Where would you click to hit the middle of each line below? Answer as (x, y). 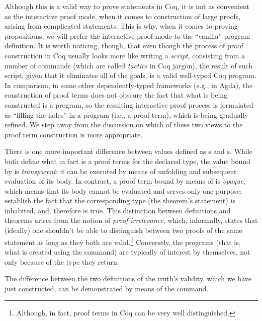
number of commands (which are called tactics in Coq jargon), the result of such (129, 65)
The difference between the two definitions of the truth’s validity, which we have (128, 278)
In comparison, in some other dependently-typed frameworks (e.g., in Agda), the (129, 85)
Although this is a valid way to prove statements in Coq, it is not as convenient (127, 6)
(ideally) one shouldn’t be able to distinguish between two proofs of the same (123, 230)
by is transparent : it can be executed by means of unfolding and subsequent (121, 171)
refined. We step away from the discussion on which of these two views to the (124, 125)
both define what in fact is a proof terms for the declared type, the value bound (127, 161)
